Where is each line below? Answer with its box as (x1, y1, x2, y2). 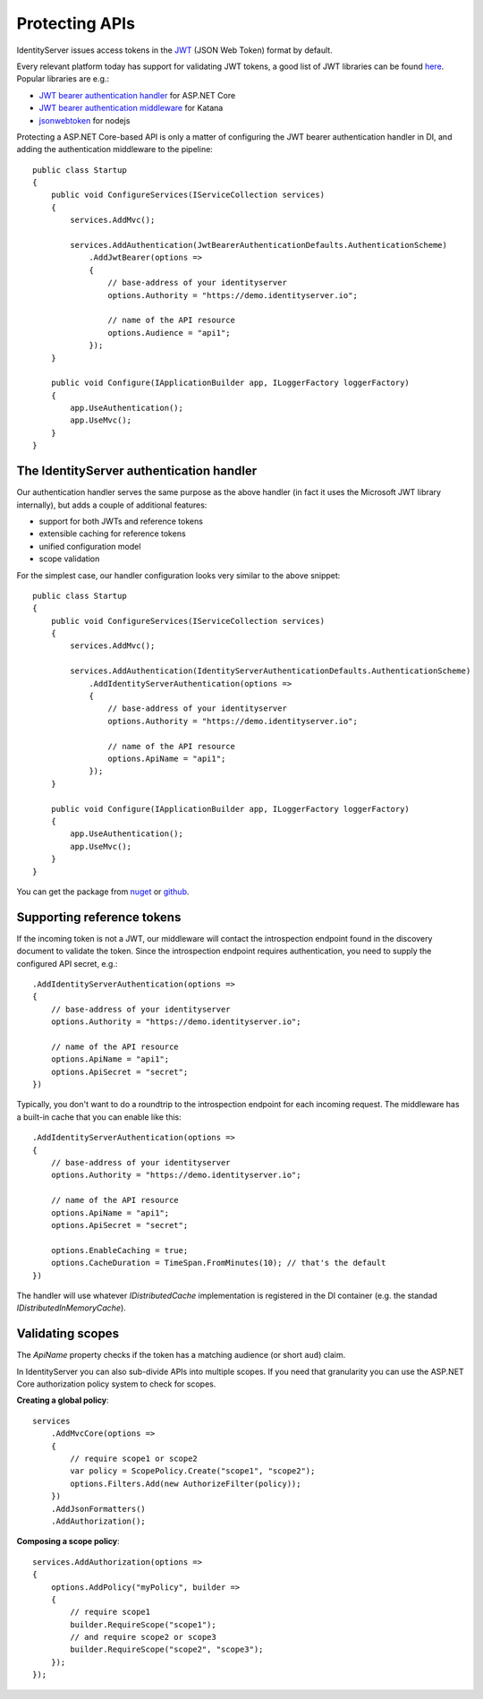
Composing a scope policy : (16, 1536, 120, 1547)
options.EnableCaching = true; (50, 1245, 189, 1255)
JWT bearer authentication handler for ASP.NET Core (38, 90, 236, 100)
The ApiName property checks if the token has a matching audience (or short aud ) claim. (16, 1350, 346, 1361)
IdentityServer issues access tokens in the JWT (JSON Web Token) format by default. (16, 45, 333, 55)
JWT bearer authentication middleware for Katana (38, 103, 224, 114)
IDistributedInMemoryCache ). (16, 1302, 127, 1313)
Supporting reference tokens (16, 909, 182, 925)
